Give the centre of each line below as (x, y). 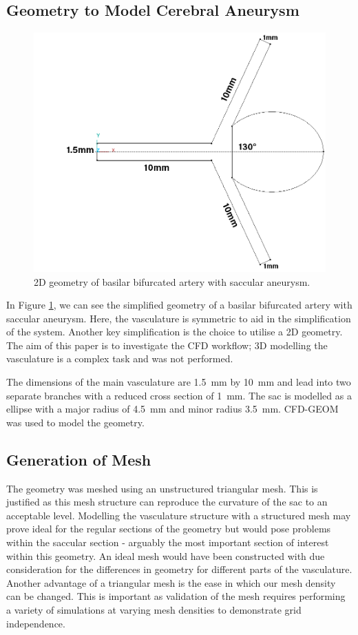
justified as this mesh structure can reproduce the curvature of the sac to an (167, 502)
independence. (36, 623)
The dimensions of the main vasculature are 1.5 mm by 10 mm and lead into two (179, 382)
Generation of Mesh (79, 459)
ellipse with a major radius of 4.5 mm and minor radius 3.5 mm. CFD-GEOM (172, 409)
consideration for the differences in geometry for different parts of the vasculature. (179, 569)
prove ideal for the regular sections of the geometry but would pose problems (169, 529)
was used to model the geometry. (75, 422)
